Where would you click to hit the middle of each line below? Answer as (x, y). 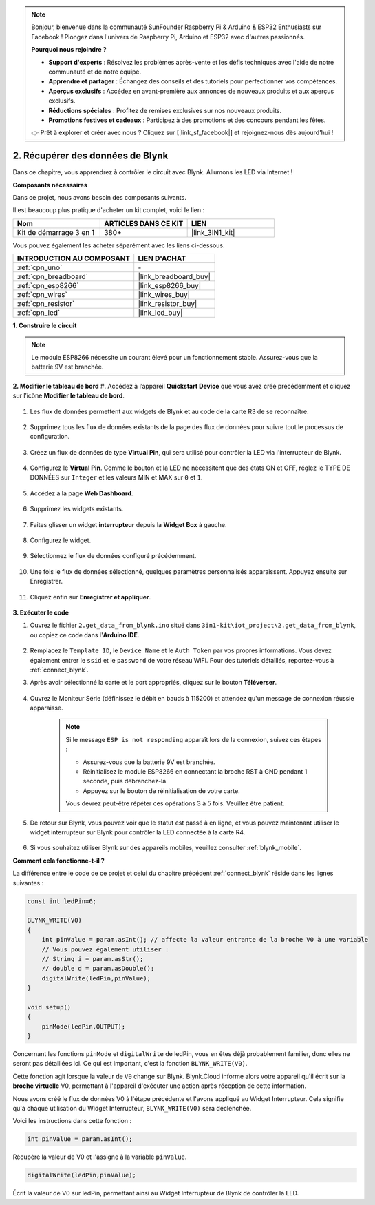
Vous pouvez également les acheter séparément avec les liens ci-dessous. (119, 245)
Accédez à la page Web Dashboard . (82, 493)
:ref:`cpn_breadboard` (53, 277)
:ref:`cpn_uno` (40, 267)
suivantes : (28, 883)
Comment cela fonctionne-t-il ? (58, 861)
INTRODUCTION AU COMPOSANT (74, 258)
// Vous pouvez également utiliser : (105, 949)
